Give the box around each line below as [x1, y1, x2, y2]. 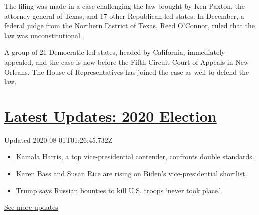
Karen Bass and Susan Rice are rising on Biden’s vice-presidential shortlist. [16, 168, 247, 179]
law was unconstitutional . [4, 30, 82, 40]
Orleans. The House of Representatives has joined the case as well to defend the [4, 66, 249, 77]
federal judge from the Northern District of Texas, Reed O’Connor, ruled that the [4, 20, 255, 31]
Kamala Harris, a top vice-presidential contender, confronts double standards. [16, 151, 254, 162]
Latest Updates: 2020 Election [4, 105, 217, 126]
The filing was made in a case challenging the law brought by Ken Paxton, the [4, 1, 245, 11]
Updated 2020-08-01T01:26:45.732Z [4, 134, 113, 145]
